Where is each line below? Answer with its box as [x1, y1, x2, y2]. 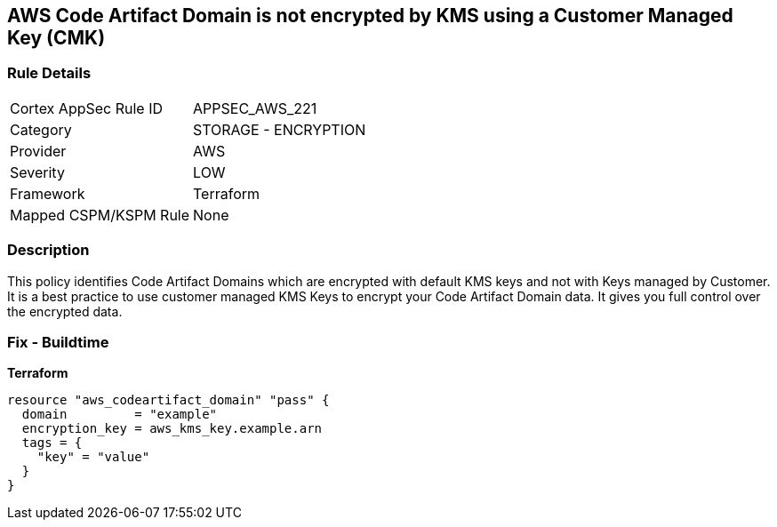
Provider [10, 141, 67, 160]
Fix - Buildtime [7, 332, 109, 351]
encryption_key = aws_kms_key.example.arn [21, 421, 323, 436]
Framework [10, 184, 85, 203]
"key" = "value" [36, 450, 150, 465]
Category [10, 120, 72, 139]
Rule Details [7, 64, 92, 83]
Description [7, 241, 90, 260]
